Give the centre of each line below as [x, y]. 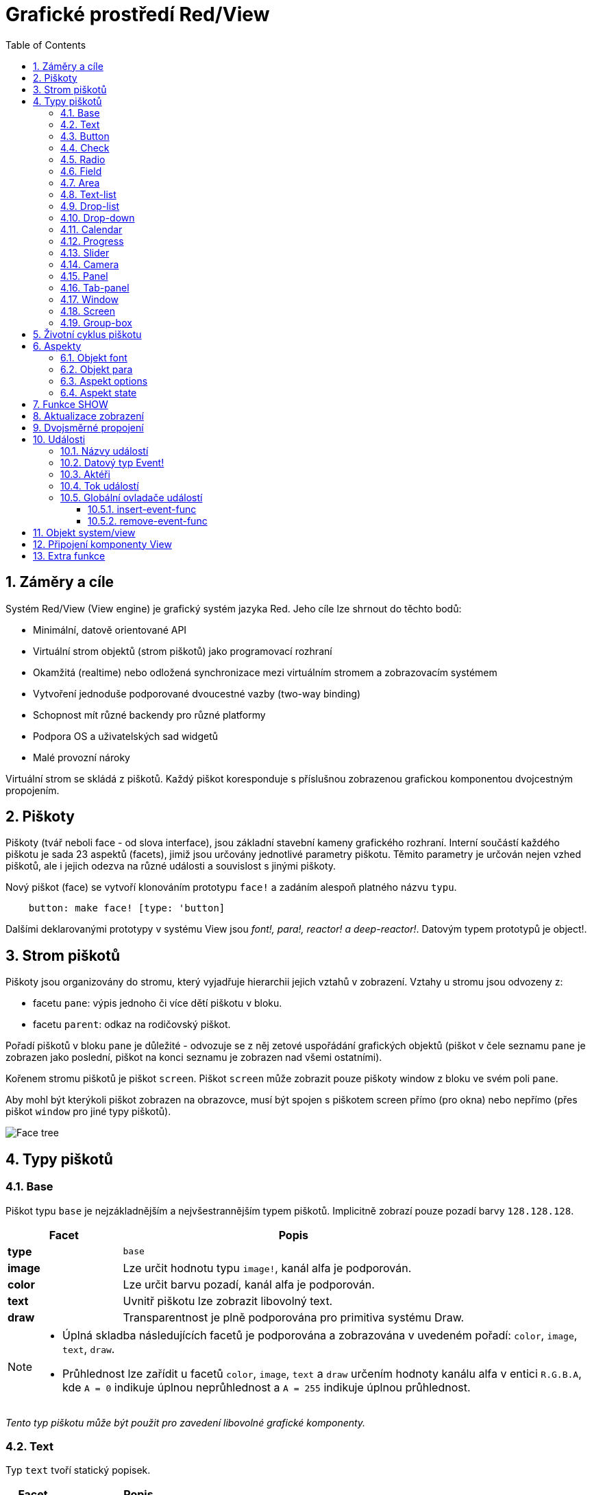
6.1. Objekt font [94, 357]
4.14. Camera [90, 264]
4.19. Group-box [96, 322]
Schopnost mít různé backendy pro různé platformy [149, 715]
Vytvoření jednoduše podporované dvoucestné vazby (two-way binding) [197, 693]
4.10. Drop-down [98, 217]
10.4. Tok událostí [100, 486]
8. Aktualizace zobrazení [88, 416]
